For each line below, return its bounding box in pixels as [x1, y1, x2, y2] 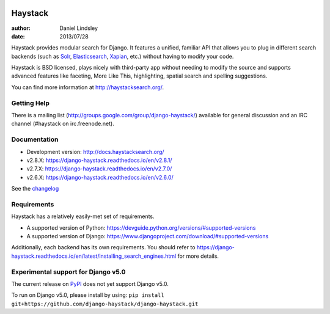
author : [11, 24, 31, 32]
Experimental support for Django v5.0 [11, 268, 126, 276]
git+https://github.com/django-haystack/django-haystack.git [11, 300, 199, 307]
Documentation [11, 135, 59, 144]
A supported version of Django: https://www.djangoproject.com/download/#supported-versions [26, 233, 269, 240]
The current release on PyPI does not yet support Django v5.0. [11, 280, 169, 287]
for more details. [177, 252, 219, 260]
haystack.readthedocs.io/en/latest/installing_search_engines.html [11, 252, 177, 260]
